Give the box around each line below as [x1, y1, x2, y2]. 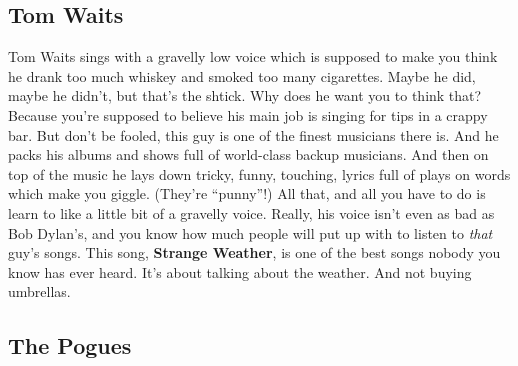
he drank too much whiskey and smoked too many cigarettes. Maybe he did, [8, 65, 476, 86]
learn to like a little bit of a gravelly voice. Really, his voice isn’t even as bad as [8, 202, 495, 223]
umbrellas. [8, 281, 71, 302]
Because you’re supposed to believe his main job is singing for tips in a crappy [8, 104, 488, 125]
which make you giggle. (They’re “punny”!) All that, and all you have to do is [8, 183, 486, 204]
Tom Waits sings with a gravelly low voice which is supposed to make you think [8, 46, 498, 67]
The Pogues [8, 330, 132, 361]
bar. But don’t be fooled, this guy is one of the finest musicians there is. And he [8, 124, 499, 145]
